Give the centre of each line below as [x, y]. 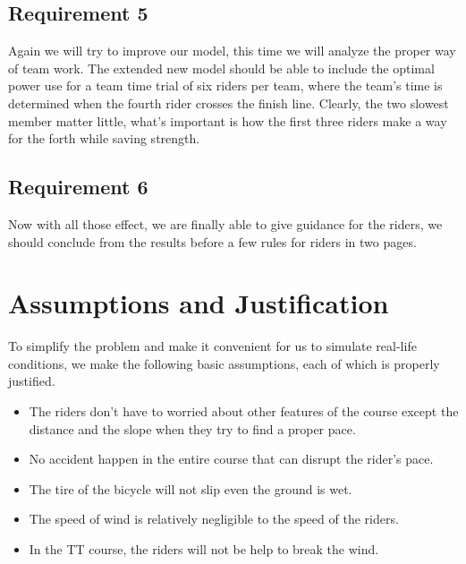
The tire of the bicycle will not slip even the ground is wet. [191, 488]
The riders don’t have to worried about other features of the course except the [244, 411]
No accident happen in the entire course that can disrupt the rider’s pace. [231, 459]
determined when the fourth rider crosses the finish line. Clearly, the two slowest [229, 103]
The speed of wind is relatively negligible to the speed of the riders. [214, 519]
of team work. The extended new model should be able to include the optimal [221, 68]
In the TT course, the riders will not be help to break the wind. [204, 549]
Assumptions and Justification [199, 303]
